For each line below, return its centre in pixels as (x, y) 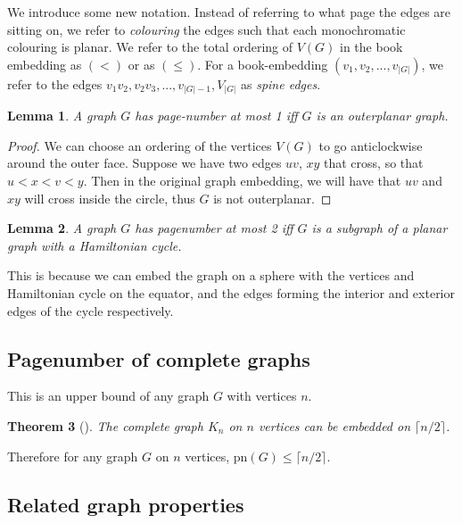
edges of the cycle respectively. (91, 310)
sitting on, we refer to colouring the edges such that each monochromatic (206, 29)
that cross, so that (374, 163)
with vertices (262, 396)
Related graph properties (126, 504)
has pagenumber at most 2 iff (214, 228)
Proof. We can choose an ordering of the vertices (140, 145)
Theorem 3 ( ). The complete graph (105, 426)
